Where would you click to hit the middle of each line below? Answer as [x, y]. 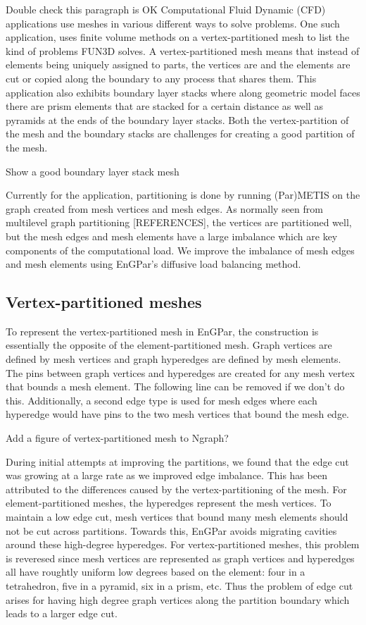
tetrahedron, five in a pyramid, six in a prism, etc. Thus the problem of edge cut [179, 585]
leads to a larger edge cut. [62, 613]
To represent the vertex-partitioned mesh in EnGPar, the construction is [162, 331]
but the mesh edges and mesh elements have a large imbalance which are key [172, 236]
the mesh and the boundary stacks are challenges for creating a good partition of [180, 134]
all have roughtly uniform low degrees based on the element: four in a [156, 572]
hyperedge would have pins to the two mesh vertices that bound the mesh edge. [178, 414]
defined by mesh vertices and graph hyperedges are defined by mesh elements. [173, 359]
